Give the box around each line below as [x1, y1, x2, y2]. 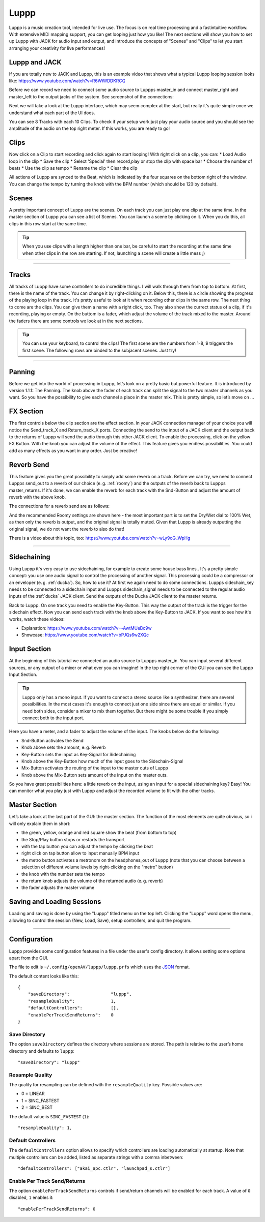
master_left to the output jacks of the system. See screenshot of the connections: [9, 93, 174, 99]
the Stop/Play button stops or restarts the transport [21, 836, 125, 842]
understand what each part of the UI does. [9, 110, 95, 116]
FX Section [9, 407, 44, 416]
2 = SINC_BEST [21, 1104, 53, 1110]
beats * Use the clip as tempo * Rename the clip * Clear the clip [9, 165, 137, 171]
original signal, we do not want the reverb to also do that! [9, 526, 125, 532]
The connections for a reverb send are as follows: [9, 503, 110, 509]
